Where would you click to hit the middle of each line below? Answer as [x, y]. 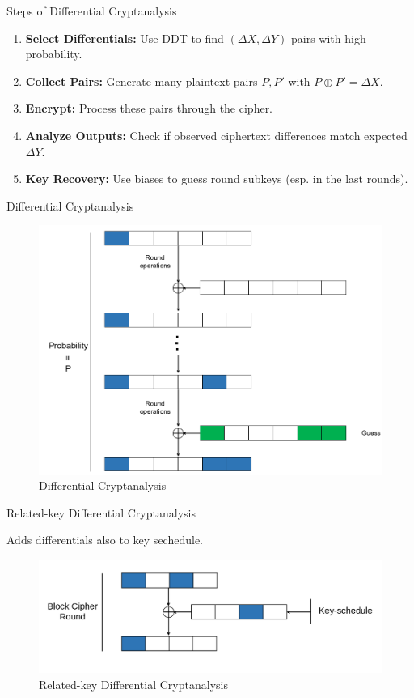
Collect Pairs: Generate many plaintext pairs [142, 81]
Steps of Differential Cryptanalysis [92, 11]
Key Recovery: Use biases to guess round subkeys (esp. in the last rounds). [217, 179]
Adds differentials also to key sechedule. [105, 540]
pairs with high [328, 38]
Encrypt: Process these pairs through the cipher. [149, 108]
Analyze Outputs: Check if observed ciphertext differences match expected [216, 135]
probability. [54, 54]
